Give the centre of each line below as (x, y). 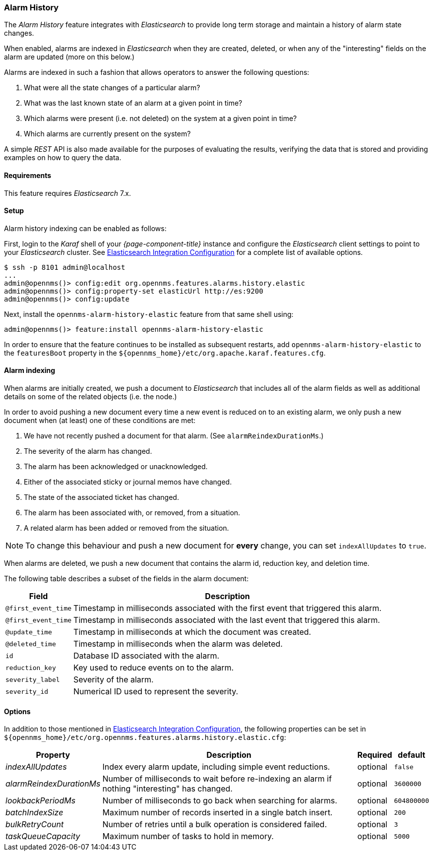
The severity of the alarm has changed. (88, 451)
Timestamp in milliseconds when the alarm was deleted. (178, 644)
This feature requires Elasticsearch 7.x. (67, 193)
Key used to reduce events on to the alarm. (154, 668)
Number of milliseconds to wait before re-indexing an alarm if (217, 779)
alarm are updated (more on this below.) (69, 57)
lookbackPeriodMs (41, 801)
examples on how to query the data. (63, 158)
